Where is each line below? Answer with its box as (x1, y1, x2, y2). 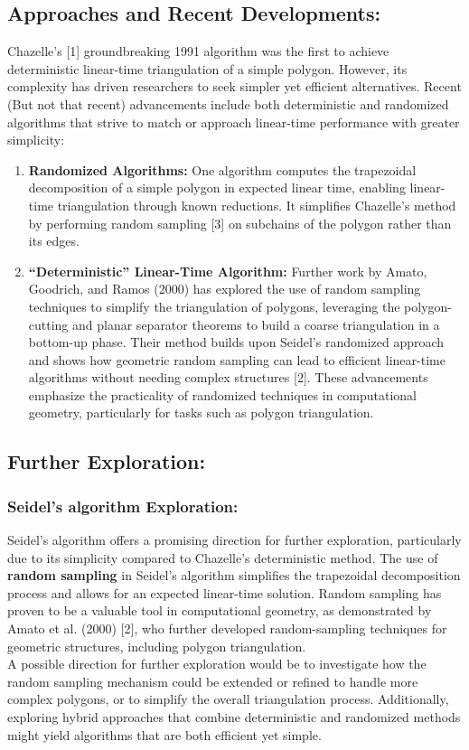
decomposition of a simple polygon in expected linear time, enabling (28, 178, 406, 197)
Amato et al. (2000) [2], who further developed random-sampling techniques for (7, 619, 447, 638)
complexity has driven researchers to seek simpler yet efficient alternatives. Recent (7, 77, 462, 96)
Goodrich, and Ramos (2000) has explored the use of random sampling (28, 279, 421, 298)
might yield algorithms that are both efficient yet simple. (7, 725, 322, 744)
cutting (28, 314, 69, 333)
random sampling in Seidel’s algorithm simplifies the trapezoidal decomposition (7, 566, 461, 585)
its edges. (28, 231, 80, 250)
